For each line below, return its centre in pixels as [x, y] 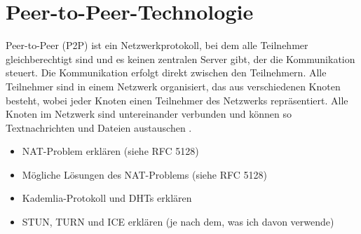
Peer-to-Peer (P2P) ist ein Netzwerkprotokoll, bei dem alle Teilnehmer [157, 45]
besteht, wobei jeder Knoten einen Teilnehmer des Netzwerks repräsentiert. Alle [177, 100]
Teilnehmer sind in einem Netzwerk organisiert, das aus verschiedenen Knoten [173, 86]
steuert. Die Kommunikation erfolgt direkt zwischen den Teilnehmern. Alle [166, 73]
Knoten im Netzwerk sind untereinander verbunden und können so [149, 114]
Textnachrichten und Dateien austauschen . [99, 127]
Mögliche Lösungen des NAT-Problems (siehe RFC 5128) [144, 174]
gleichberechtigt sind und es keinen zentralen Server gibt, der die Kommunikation [180, 58]
